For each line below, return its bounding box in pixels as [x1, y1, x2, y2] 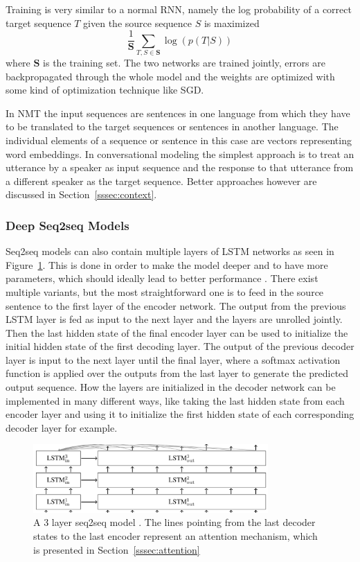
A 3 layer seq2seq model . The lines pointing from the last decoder [33, 515, 316, 529]
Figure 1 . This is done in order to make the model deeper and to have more [6, 257, 328, 272]
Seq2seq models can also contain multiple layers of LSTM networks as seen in [6, 244, 334, 258]
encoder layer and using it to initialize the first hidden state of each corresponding [6, 407, 354, 421]
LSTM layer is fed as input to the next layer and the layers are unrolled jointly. [6, 312, 343, 326]
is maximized [204, 15, 260, 30]
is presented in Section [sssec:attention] [33, 542, 200, 556]
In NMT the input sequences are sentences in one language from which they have [6, 105, 350, 120]
